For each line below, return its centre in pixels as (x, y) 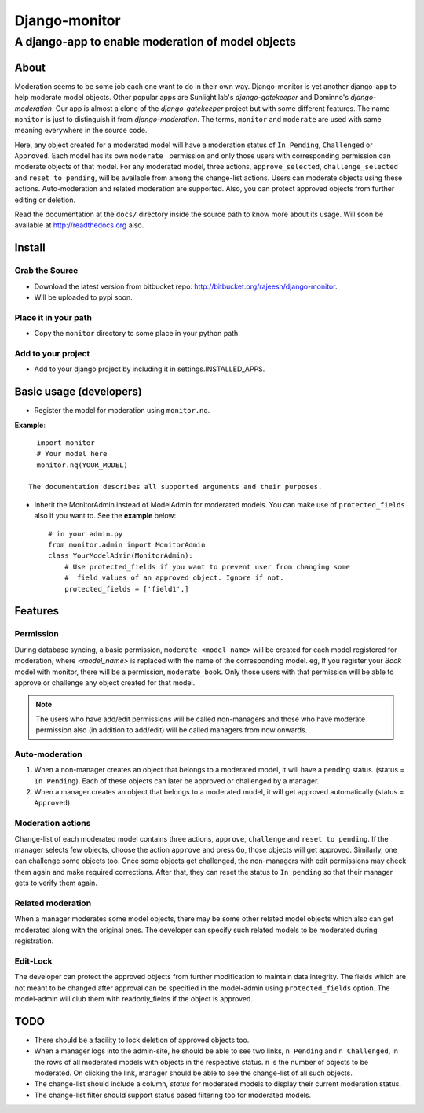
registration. (34, 941)
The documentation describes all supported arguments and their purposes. (175, 487)
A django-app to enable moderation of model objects (155, 42)
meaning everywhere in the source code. (81, 131)
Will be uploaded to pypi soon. (83, 297)
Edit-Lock (33, 961)
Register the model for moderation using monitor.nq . (122, 411)
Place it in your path (53, 317)
